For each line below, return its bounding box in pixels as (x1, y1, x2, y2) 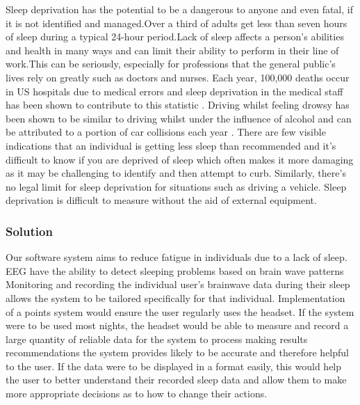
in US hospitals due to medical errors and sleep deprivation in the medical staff (6, 84, 343, 98)
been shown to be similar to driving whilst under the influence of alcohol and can (6, 111, 352, 125)
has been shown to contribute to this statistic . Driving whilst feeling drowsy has (6, 97, 350, 112)
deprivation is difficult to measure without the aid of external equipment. (6, 193, 317, 207)
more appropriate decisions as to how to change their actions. (6, 386, 268, 401)
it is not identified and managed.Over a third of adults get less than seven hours (6, 15, 347, 30)
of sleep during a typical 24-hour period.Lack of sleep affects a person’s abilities (6, 29, 344, 44)
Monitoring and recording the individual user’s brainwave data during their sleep (6, 277, 350, 292)
